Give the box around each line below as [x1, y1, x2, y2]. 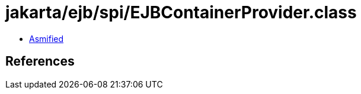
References [5, 54, 75, 69]
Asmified [29, 33, 64, 44]
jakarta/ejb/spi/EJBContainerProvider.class [5, 2, 357, 22]
